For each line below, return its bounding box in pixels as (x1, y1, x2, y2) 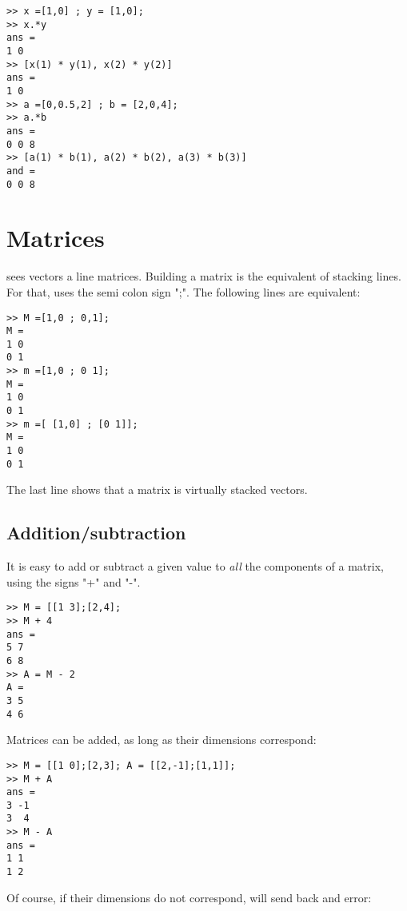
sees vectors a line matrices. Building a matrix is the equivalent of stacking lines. (6, 268, 401, 284)
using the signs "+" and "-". (6, 573, 141, 590)
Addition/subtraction (6, 520, 186, 545)
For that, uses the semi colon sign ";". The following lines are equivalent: (6, 283, 361, 300)
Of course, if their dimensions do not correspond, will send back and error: (6, 889, 372, 905)
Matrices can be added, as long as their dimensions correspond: (6, 731, 317, 748)
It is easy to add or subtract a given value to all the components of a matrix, (6, 558, 384, 575)
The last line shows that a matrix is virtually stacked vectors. (6, 481, 308, 498)
